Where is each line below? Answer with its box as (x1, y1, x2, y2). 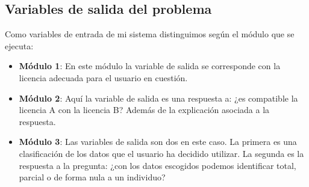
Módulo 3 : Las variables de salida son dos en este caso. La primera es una (19, 135, 297, 148)
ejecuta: (5, 39, 34, 52)
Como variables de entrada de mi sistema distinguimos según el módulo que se (5, 28, 295, 40)
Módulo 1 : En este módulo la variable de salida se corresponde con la (19, 60, 281, 72)
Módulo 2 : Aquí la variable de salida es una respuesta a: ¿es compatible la (19, 91, 298, 104)
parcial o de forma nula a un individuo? (19, 171, 166, 183)
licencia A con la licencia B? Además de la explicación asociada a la (19, 103, 270, 116)
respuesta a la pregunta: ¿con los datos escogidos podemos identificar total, (19, 159, 296, 171)
